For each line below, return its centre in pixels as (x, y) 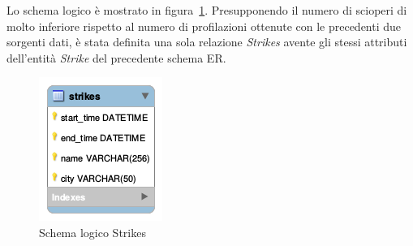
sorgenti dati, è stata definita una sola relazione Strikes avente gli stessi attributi (207, 42)
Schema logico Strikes (92, 232)
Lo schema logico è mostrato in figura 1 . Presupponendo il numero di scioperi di (207, 10)
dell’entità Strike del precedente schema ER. (116, 57)
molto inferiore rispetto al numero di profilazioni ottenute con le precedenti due (204, 26)
